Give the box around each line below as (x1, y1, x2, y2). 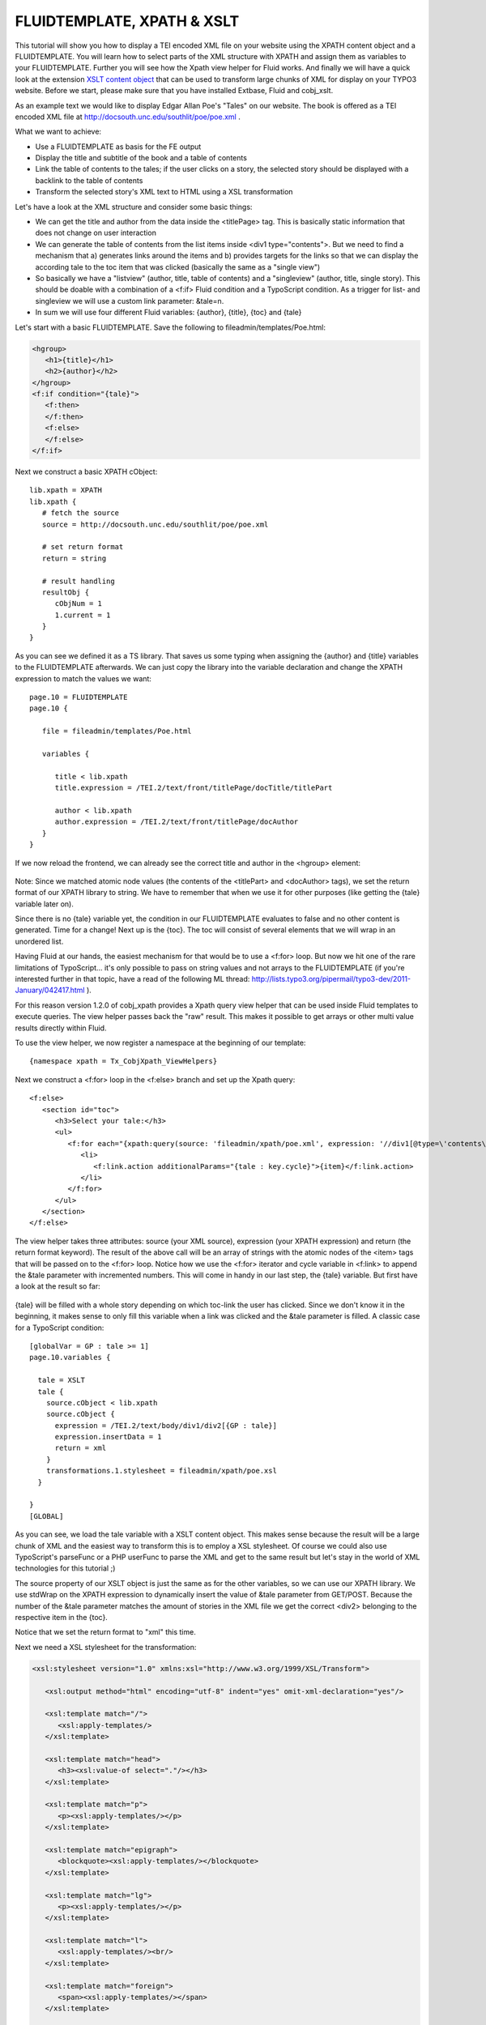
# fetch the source (41, 509, 120, 518)
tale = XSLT (37, 1375, 85, 1385)
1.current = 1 (54, 610, 111, 620)
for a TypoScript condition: (15, 1323, 104, 1332)
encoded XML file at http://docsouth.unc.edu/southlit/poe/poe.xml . (15, 112, 241, 122)
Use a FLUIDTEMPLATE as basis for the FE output (35, 142, 202, 151)
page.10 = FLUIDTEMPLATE (29, 693, 128, 702)
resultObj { (41, 587, 90, 597)
